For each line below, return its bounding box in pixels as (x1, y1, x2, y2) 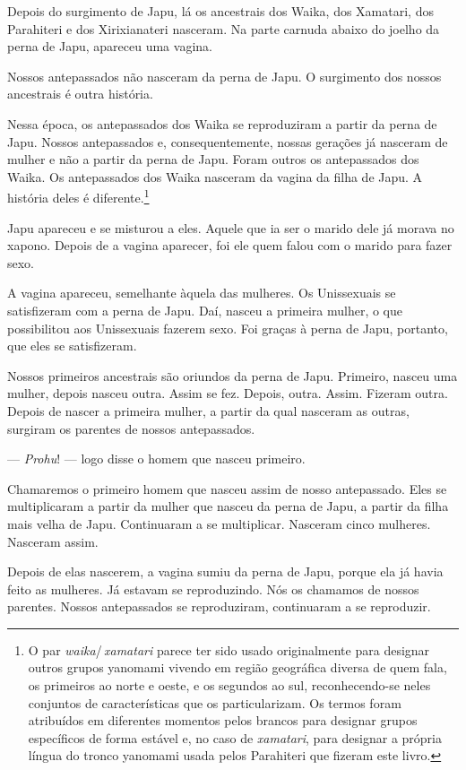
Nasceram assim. (7, 532, 99, 550)
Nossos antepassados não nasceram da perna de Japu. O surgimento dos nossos (7, 66, 442, 85)
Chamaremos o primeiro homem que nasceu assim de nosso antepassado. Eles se (7, 479, 447, 497)
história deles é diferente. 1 (7, 186, 150, 206)
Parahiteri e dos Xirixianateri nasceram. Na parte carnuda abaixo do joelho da (7, 19, 440, 38)
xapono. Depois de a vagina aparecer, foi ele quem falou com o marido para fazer (7, 236, 453, 255)
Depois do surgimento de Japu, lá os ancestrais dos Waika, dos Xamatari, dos (7, 2, 434, 20)
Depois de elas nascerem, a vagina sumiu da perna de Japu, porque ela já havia (7, 562, 444, 581)
